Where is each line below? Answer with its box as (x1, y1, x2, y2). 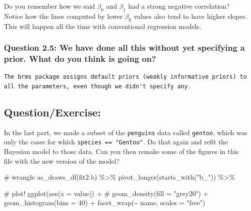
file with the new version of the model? (4, 155, 120, 166)
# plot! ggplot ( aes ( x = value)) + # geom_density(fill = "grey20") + (4, 188, 209, 198)
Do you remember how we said (4, 1, 95, 11)
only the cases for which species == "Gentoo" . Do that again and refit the (4, 137, 228, 147)
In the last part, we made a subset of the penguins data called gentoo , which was (4, 127, 248, 137)
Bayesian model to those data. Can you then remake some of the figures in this (4, 146, 239, 156)
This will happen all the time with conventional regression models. (4, 21, 202, 31)
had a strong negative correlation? (128, 1, 230, 11)
